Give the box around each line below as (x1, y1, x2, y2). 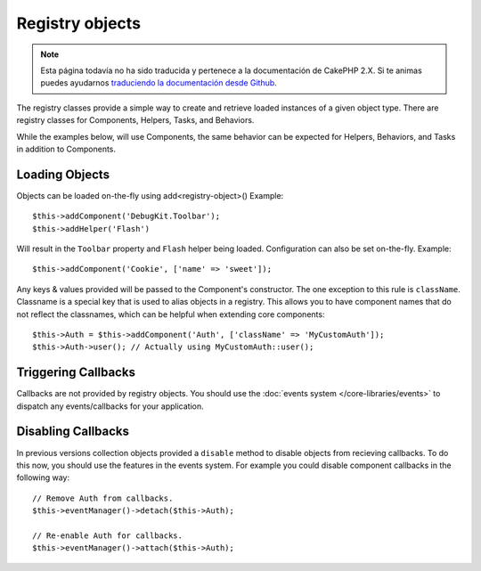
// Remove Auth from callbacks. (32, 493, 174, 503)
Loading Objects (16, 167, 110, 182)
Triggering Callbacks (16, 365, 135, 380)
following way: (16, 472, 70, 483)
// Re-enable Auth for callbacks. (32, 530, 183, 541)
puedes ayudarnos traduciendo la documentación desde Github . (40, 77, 278, 88)
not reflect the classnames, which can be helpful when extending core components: (16, 308, 325, 320)
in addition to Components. (16, 143, 116, 154)
